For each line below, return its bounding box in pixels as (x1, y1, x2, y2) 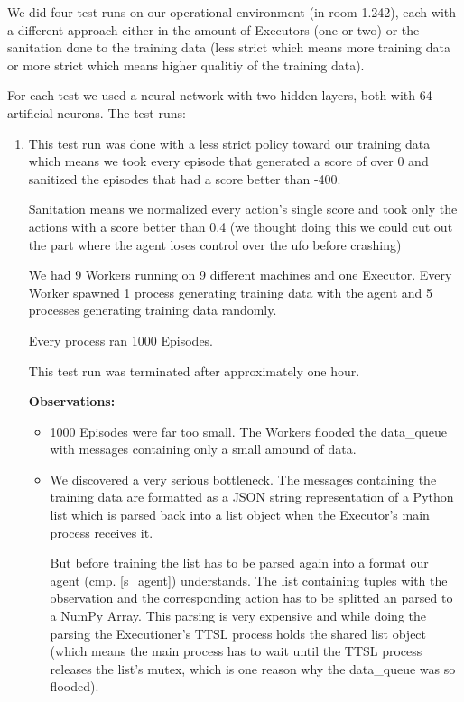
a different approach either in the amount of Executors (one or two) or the (7, 20, 420, 39)
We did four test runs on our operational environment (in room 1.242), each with (7, 3, 457, 21)
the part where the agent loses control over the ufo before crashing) (28, 235, 402, 254)
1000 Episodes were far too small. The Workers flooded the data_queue (50, 421, 447, 440)
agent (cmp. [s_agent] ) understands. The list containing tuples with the (50, 570, 448, 589)
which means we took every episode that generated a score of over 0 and (28, 152, 429, 171)
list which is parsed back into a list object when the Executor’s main (50, 505, 430, 524)
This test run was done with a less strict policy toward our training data (28, 134, 431, 152)
